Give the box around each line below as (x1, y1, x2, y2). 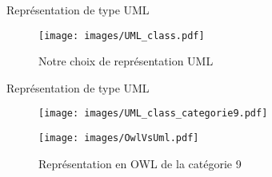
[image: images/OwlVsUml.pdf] (38, 132, 199, 144)
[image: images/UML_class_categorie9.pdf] (38, 108, 268, 120)
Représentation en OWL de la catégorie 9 (38, 155, 242, 171)
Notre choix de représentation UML (38, 53, 214, 69)
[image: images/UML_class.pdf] (38, 29, 205, 41)
